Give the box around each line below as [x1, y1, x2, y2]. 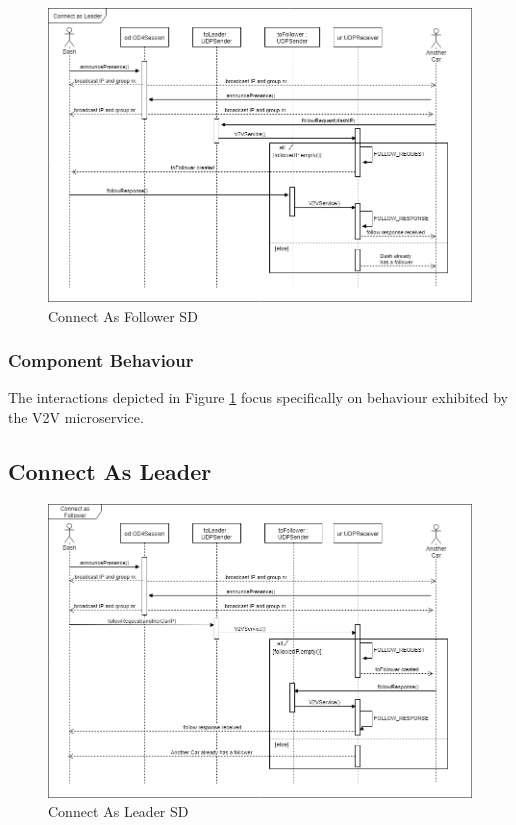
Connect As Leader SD [48, 801, 189, 822]
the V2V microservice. [8, 407, 144, 428]
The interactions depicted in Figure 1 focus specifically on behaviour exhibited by [8, 387, 508, 408]
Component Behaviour [8, 348, 194, 373]
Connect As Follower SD [48, 305, 198, 326]
